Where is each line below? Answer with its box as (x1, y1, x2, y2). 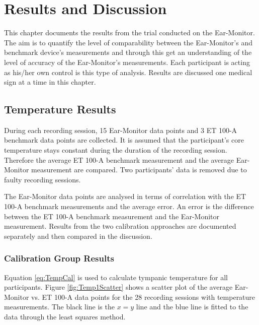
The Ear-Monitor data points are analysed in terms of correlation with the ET (4, 191, 246, 202)
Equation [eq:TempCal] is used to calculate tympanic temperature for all (4, 272, 228, 282)
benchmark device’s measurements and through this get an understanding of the (4, 47, 252, 57)
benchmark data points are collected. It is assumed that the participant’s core (4, 135, 244, 145)
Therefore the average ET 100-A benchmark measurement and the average (4, 154, 234, 165)
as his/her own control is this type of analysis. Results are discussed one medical (4, 67, 252, 77)
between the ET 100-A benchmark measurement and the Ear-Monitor (4, 211, 219, 221)
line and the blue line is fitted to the (136, 301, 248, 312)
